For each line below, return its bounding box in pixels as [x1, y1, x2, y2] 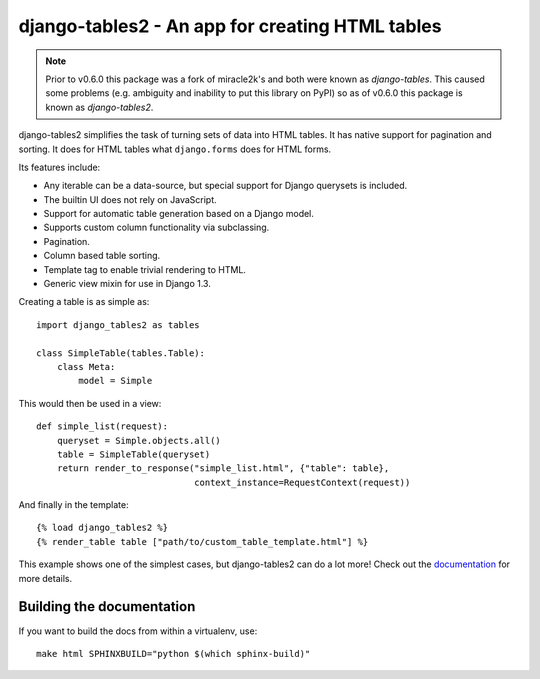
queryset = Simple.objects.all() [56, 435, 222, 446]
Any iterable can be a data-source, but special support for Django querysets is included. [43, 180, 408, 192]
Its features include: [18, 161, 101, 173]
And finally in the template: [18, 499, 129, 511]
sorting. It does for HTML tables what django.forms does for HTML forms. [18, 143, 332, 155]
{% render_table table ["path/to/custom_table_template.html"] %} [36, 536, 369, 547]
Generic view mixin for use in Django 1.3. [43, 278, 212, 290]
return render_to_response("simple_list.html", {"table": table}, [56, 463, 390, 474]
